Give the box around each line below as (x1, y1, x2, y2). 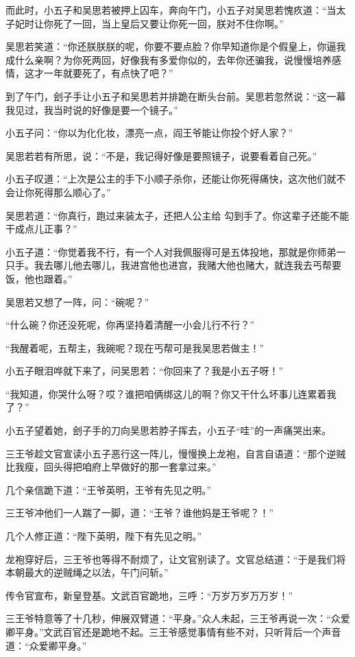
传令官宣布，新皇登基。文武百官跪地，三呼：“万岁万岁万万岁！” (5, 588, 293, 602)
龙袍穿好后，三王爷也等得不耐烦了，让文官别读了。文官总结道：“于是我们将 (5, 551, 346, 566)
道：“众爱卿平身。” (5, 638, 87, 652)
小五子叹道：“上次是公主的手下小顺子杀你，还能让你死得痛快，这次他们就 (5, 171, 336, 186)
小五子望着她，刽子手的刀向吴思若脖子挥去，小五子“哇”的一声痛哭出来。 (5, 423, 332, 438)
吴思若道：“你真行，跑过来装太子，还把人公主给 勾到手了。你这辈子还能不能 (5, 208, 350, 222)
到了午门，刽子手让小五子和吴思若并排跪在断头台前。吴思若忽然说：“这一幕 (5, 88, 346, 103)
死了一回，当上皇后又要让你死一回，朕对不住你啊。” (53, 16, 284, 30)
